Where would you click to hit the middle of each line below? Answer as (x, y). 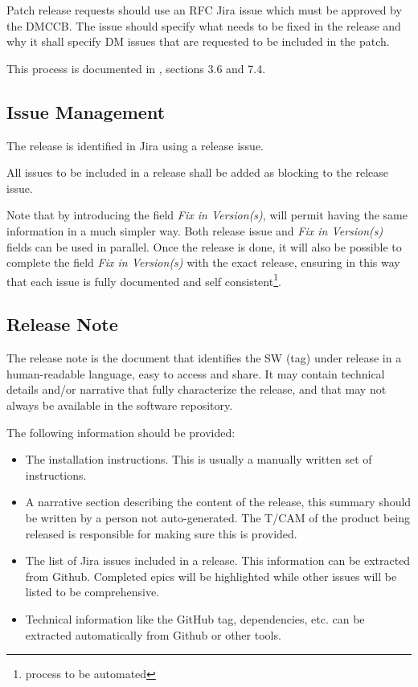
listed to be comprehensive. (92, 592)
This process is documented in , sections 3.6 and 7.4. (136, 68)
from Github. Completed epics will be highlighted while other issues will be (211, 576)
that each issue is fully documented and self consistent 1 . (144, 280)
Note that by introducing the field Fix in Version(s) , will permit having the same (207, 215)
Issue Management (86, 111)
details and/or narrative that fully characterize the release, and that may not (197, 389)
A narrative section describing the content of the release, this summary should (218, 502)
